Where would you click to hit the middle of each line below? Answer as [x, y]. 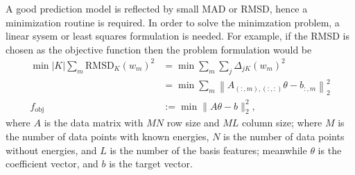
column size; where [282, 123]
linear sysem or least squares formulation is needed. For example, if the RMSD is [177, 36]
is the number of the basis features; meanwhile [208, 150]
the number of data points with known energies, [107, 136]
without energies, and [51, 150]
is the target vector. [151, 164]
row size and [193, 123]
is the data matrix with [94, 123]
